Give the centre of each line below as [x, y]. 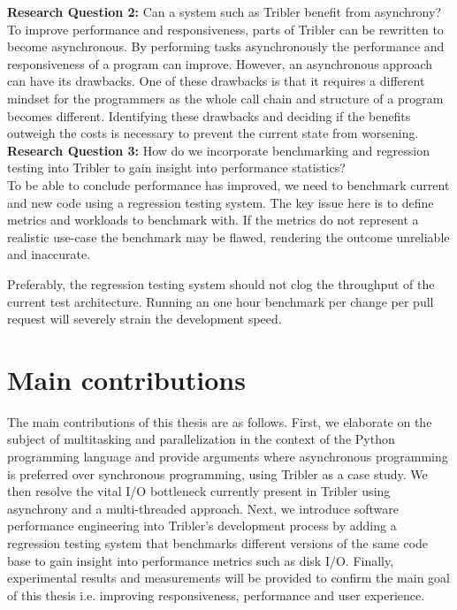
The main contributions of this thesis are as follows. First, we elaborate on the [220, 421]
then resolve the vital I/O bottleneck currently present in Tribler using [199, 491]
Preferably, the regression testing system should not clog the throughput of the [221, 283]
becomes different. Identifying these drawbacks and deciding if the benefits [209, 115]
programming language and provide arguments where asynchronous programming [228, 456]
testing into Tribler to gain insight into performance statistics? [176, 168]
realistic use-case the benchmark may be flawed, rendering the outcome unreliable [228, 236]
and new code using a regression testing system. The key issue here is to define [221, 202]
